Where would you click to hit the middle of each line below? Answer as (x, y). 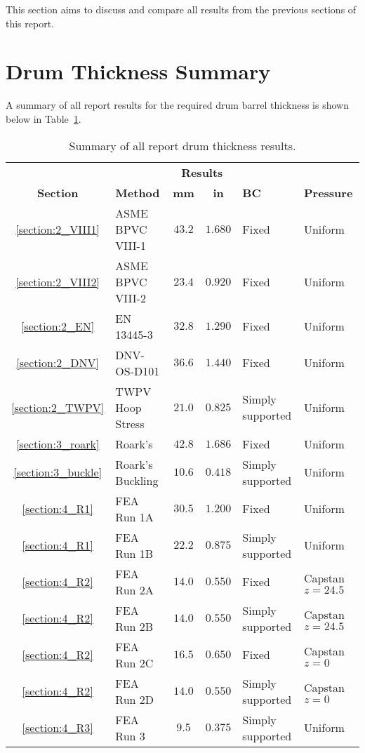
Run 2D (135, 699)
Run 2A (134, 589)
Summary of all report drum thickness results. (182, 145)
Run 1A (134, 517)
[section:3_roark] (58, 444)
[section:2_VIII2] (58, 281)
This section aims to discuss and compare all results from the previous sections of (181, 9)
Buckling (137, 480)
